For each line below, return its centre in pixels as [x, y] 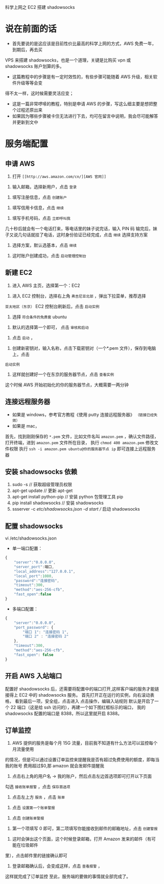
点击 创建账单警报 [28, 818]
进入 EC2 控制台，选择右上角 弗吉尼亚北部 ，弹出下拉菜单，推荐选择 [79, 296]
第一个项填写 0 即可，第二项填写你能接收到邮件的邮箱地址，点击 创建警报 [85, 828]
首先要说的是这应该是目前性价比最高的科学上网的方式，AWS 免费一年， [84, 43]
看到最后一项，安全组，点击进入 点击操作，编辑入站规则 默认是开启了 [84, 701]
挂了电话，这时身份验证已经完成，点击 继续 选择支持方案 [91, 235]
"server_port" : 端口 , [34, 567]
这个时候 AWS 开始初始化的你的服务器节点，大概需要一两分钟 [67, 385]
